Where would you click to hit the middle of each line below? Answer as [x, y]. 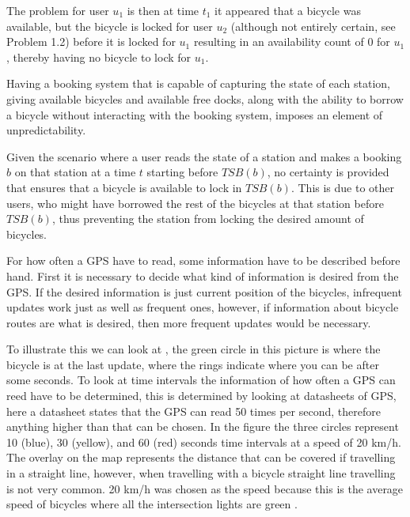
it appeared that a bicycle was [288, 10]
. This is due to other [343, 187]
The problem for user [58, 10]
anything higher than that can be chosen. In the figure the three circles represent [203, 426]
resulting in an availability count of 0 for [292, 42]
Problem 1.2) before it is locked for [91, 42]
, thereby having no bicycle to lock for [99, 57]
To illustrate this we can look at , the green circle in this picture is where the [194, 349]
